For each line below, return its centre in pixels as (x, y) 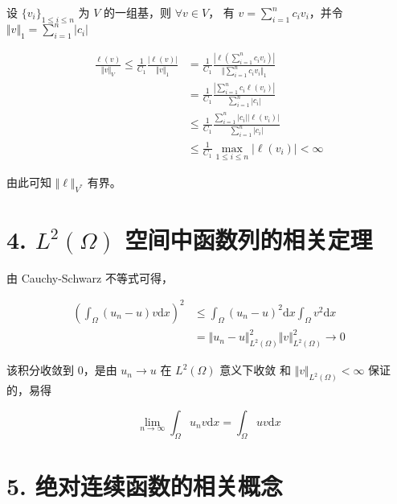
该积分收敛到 (40, 370)
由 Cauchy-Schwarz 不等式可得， (90, 277)
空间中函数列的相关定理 (249, 239)
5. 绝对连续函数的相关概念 (145, 485)
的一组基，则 (138, 12)
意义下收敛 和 (255, 370)
